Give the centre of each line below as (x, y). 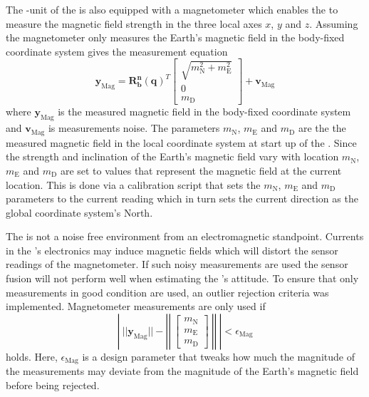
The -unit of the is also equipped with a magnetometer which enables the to (172, 9)
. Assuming (334, 23)
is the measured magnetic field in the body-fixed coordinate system (204, 112)
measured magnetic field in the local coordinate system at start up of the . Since (181, 142)
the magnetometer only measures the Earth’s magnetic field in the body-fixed (175, 37)
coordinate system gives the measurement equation (117, 51)
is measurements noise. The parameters (134, 128)
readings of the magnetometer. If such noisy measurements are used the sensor (177, 264)
